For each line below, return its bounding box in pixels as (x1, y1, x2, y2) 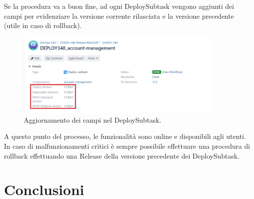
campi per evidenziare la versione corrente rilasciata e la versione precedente (4, 10, 234, 21)
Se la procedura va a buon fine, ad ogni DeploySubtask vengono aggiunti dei (4, 1, 234, 11)
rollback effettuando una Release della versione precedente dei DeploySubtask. (4, 150, 240, 161)
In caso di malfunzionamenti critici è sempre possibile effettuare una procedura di (4, 140, 250, 151)
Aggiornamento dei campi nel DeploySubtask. (24, 114, 161, 125)
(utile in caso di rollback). (4, 20, 82, 31)
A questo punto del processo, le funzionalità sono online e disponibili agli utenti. (4, 131, 246, 141)
